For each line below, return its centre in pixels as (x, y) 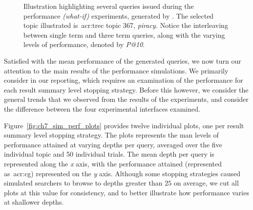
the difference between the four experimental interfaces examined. (102, 108)
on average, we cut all (206, 183)
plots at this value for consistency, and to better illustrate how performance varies (126, 192)
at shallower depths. (34, 202)
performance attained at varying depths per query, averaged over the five (113, 144)
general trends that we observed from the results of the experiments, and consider (126, 99)
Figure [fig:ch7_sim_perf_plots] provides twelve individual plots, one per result (124, 125)
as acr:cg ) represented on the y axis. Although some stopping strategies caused (122, 173)
